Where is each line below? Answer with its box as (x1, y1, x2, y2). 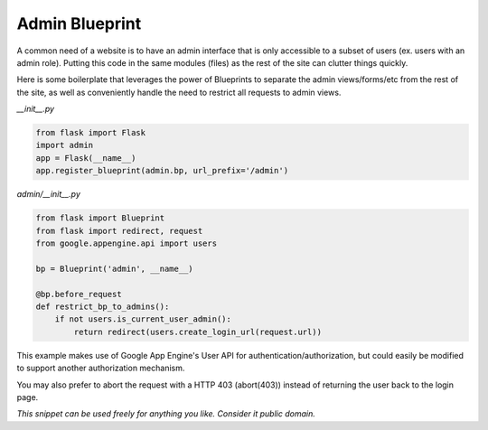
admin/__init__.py (16, 189, 81, 200)
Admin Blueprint (16, 14, 142, 33)
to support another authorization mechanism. (16, 362, 185, 374)
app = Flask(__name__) (35, 153, 136, 163)
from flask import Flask (35, 127, 146, 138)
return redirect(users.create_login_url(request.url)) (73, 326, 323, 337)
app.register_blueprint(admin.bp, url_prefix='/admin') (35, 165, 289, 176)
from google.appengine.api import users (35, 238, 217, 248)
